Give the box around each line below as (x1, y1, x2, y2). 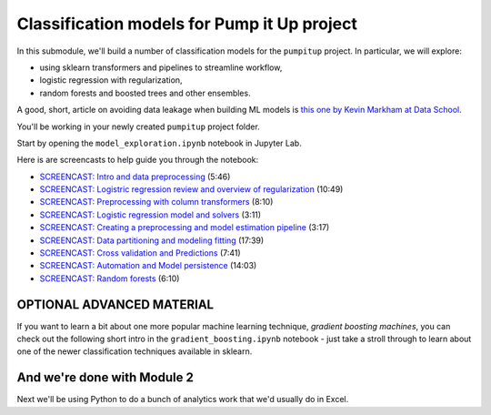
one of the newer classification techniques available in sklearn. (16, 346, 253, 357)
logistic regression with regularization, (39, 75, 183, 86)
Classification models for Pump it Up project (16, 14, 358, 34)
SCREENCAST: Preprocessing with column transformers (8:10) (39, 197, 274, 207)
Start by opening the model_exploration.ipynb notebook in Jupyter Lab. (16, 137, 302, 148)
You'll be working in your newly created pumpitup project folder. (16, 121, 261, 132)
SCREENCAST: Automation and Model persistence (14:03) (39, 260, 257, 271)
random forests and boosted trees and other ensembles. (39, 87, 251, 98)
